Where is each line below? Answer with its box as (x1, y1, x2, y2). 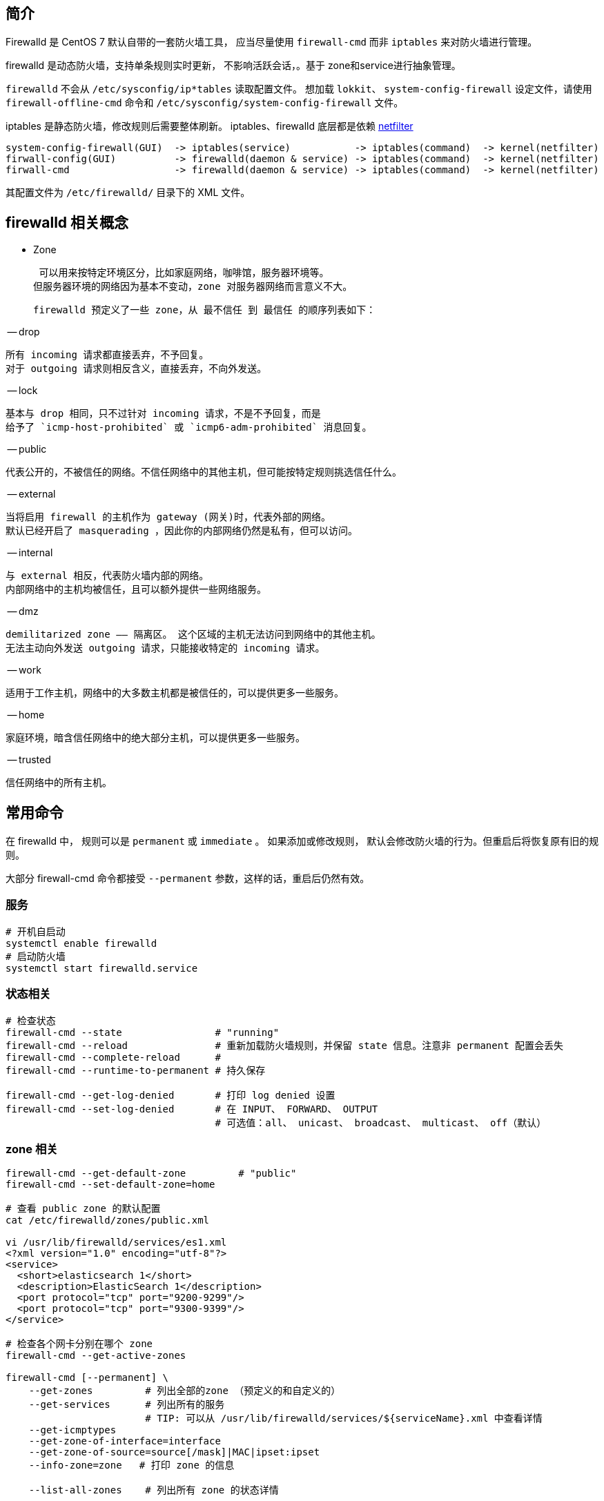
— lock (7, 384, 38, 397)
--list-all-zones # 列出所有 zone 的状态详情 (28, 1484, 279, 1496)
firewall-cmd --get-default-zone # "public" (6, 1168, 297, 1179)
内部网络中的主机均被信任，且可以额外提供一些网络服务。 (6, 584, 266, 596)
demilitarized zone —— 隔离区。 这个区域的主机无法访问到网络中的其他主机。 (6, 629, 381, 640)
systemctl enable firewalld (6, 937, 157, 949)
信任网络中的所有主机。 (6, 777, 112, 789)
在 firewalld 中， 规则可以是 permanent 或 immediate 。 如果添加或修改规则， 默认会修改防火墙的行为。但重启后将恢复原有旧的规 (6, 835, 599, 847)
